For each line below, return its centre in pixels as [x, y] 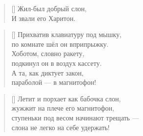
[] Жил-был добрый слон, [49, 8]
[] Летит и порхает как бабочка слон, [66, 98]
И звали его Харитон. [43, 18]
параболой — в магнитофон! [54, 82]
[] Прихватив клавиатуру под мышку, [66, 34]
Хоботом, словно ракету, [48, 53]
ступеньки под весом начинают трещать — [75, 117]
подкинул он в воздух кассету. [57, 63]
